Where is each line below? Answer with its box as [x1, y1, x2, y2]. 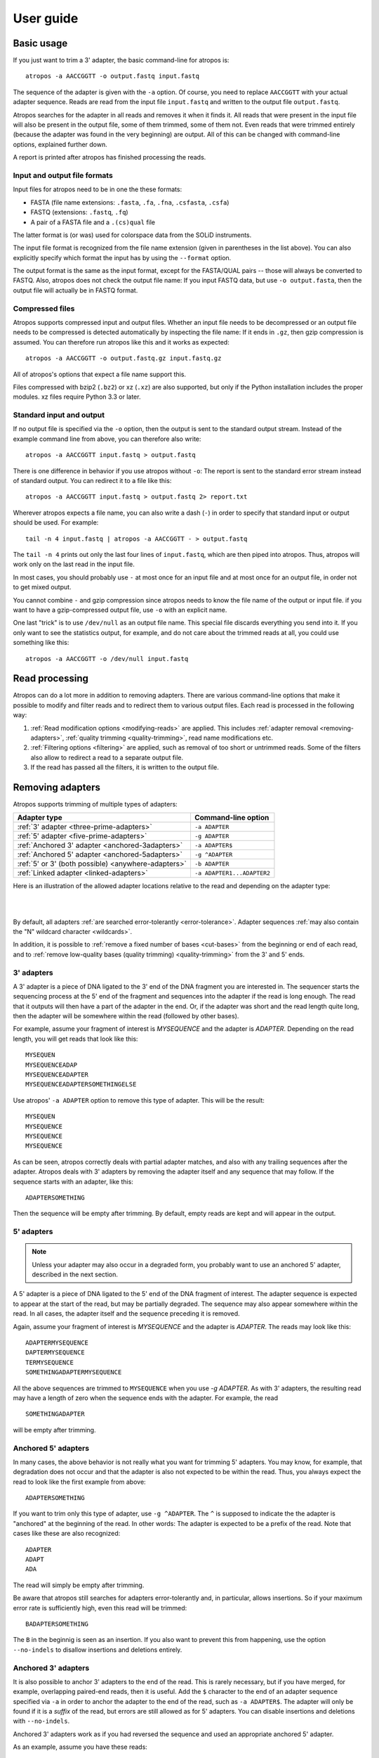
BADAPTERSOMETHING [25, 1619, 89, 1628]
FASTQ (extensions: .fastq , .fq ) [30, 208, 129, 217]
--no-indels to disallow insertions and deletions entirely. [13, 1645, 182, 1654]
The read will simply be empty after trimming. [13, 1581, 145, 1589]
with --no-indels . [13, 1717, 70, 1726]
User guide [13, 11, 79, 26]
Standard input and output [13, 410, 105, 420]
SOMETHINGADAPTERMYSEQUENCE [25, 1368, 122, 1376]
